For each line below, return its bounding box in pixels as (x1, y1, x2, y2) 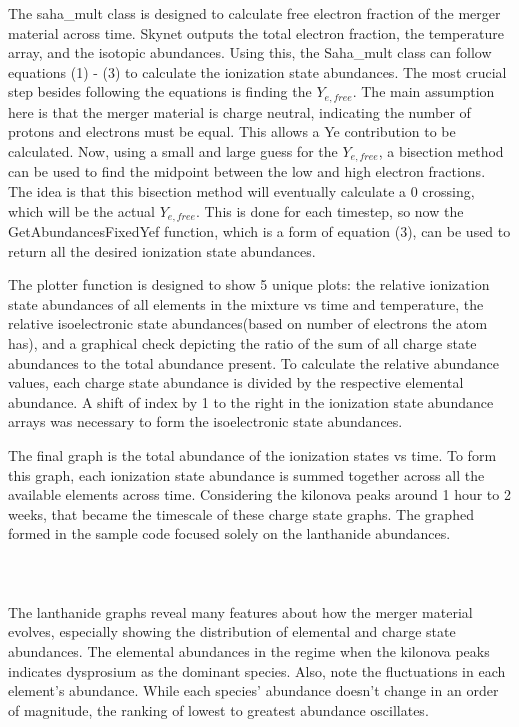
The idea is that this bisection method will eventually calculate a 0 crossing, (8, 181, 475, 202)
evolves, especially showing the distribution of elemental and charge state (8, 621, 456, 642)
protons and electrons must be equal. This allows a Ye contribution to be (8, 121, 456, 142)
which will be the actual (8, 200, 155, 221)
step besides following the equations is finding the (8, 81, 312, 102)
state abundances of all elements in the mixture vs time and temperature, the (8, 293, 484, 314)
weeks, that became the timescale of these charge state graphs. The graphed (8, 503, 474, 524)
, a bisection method (378, 141, 504, 162)
